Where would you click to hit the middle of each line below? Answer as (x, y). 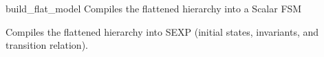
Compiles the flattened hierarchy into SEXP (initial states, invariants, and (162, 31)
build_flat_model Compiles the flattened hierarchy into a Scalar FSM (154, 8)
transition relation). (47, 45)
